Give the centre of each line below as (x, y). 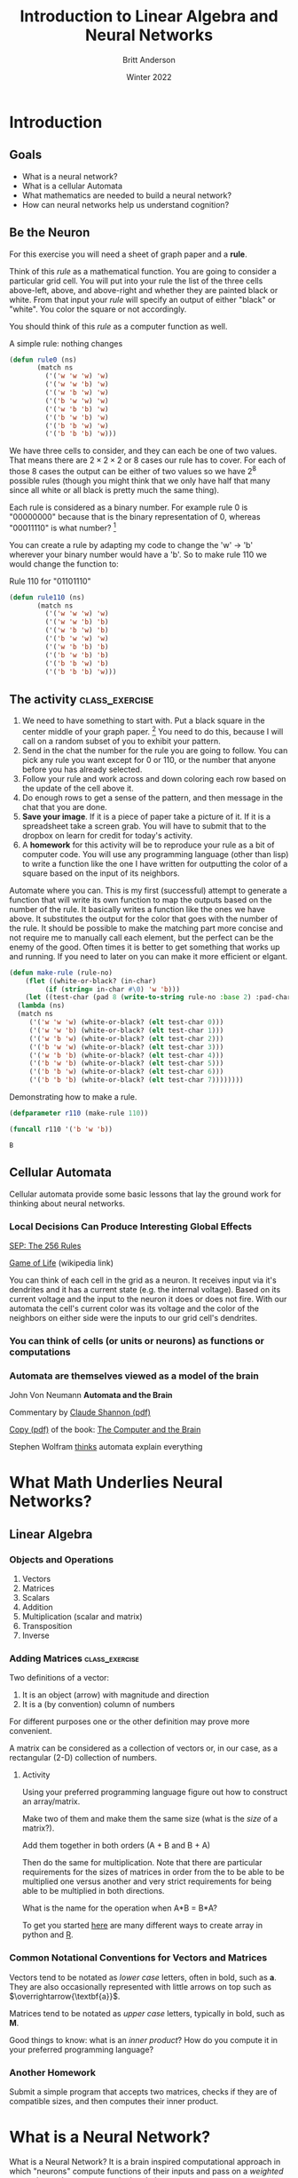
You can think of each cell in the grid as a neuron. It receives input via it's (143, 1280)
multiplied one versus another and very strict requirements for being (147, 1881)
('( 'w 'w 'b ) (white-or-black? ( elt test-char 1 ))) (126, 1030)
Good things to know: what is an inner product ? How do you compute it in (143, 2039)
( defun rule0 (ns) (43, 360)
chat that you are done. (65, 807)
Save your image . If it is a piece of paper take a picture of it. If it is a (146, 816)
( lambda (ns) (41, 1006)
